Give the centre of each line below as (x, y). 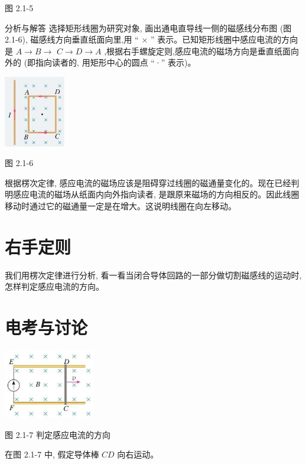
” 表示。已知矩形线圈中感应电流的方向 (224, 39)
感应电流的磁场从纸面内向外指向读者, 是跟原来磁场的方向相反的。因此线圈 (156, 194)
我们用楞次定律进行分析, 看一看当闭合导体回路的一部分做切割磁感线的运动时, (153, 275)
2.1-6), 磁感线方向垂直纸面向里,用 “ (72, 39)
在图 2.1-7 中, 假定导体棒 (52, 454)
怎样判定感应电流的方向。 (54, 286)
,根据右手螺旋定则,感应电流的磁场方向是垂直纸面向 (201, 51)
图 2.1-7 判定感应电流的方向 (58, 434)
